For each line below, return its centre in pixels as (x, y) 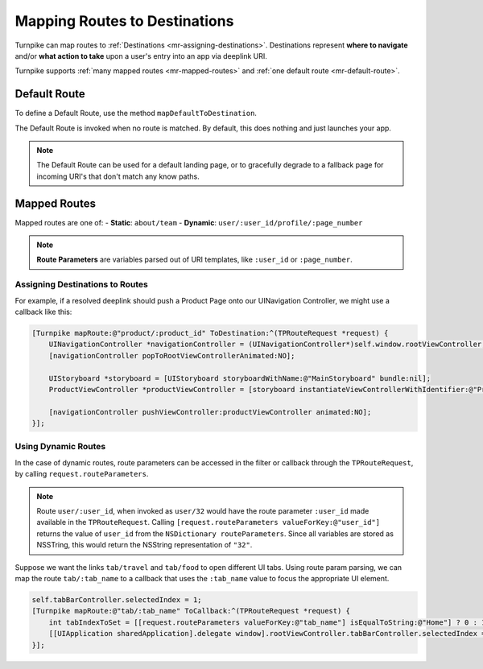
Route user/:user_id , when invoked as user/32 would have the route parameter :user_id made (203, 511)
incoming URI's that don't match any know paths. (118, 176)
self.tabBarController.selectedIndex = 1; (117, 599)
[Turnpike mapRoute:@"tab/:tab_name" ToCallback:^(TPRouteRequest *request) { (191, 611)
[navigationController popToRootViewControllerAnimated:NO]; (172, 355)
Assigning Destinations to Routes (81, 284)
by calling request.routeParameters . (82, 474)
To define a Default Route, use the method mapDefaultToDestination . (136, 114)
